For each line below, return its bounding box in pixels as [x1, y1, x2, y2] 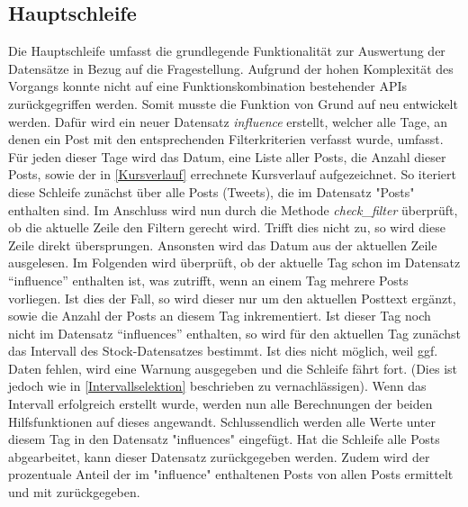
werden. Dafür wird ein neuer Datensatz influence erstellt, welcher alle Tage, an [8, 112, 447, 131]
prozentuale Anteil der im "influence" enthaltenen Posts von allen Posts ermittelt [8, 465, 454, 484]
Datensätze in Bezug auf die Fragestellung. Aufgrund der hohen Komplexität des [8, 59, 454, 77]
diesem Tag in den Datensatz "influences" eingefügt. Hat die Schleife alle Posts [8, 430, 440, 448]
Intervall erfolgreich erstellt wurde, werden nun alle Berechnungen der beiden [8, 394, 433, 413]
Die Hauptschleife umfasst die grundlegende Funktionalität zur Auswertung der [8, 41, 445, 60]
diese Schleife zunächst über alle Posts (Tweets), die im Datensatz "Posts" [8, 182, 415, 201]
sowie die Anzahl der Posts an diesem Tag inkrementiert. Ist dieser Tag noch [8, 306, 431, 325]
